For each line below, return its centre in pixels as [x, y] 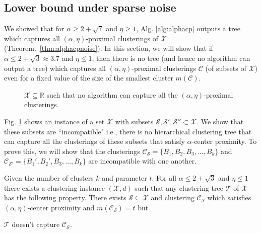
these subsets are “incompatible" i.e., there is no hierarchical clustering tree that [128, 131]
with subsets [134, 121]
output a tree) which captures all [55, 68]
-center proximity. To [224, 141]
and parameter [124, 177]
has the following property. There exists [65, 198]
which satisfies [229, 198]
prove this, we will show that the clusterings [72, 151]
